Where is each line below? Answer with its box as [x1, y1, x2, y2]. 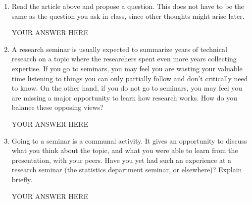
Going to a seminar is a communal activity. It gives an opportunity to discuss [11, 135, 247, 146]
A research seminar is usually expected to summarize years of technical [11, 44, 227, 54]
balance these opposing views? [11, 102, 103, 112]
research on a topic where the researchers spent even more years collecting [11, 53, 237, 64]
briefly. [11, 174, 33, 184]
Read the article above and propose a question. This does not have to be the [11, 1, 244, 11]
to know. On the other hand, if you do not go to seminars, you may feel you [11, 83, 243, 93]
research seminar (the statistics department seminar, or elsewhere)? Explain [11, 164, 242, 175]
